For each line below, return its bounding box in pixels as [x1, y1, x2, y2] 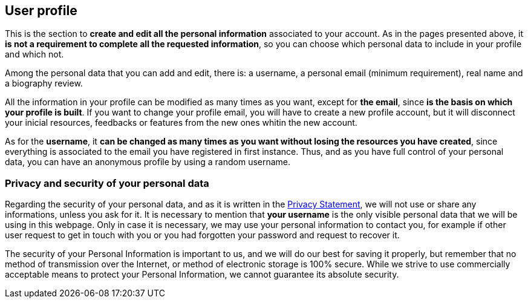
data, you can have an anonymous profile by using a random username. [5, 157, 291, 168]
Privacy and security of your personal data [5, 177, 209, 189]
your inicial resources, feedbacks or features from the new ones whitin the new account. [5, 117, 357, 128]
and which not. [5, 49, 64, 60]
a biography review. [5, 78, 83, 89]
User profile [5, 3, 77, 18]
